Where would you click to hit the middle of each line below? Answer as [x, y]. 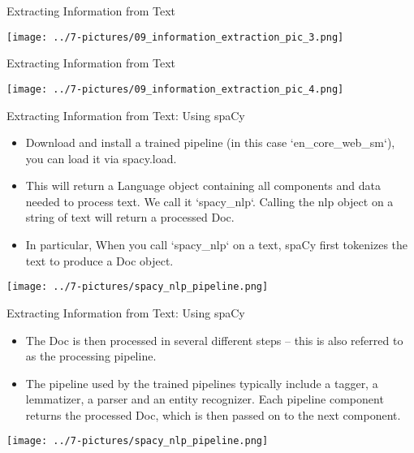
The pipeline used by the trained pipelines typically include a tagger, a [202, 383]
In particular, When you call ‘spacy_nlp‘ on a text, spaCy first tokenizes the [217, 245]
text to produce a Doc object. [99, 260]
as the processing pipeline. [91, 356]
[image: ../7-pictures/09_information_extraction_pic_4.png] [175, 89]
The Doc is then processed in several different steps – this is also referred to [214, 340]
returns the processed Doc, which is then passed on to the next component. [213, 414]
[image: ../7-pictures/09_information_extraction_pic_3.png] [175, 37]
